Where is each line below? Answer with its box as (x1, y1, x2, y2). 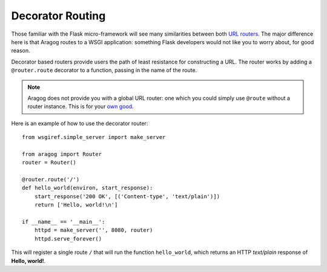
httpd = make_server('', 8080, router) (34, 227, 153, 234)
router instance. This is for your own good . (27, 103, 134, 110)
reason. (11, 47, 30, 54)
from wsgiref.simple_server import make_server (22, 134, 166, 141)
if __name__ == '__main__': (22, 218, 105, 225)
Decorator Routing (11, 9, 106, 22)
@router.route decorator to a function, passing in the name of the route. (11, 66, 197, 74)
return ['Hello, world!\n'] (34, 201, 118, 209)
